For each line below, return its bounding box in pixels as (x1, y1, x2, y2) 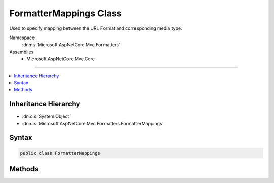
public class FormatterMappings (20, 150, 101, 156)
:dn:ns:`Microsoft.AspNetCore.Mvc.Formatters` (22, 42, 120, 48)
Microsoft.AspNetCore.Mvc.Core (26, 56, 95, 62)
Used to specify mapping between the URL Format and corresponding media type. (9, 25, 182, 31)
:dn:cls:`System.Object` (22, 113, 71, 119)
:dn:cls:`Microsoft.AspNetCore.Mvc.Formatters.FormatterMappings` (22, 120, 164, 126)
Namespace (9, 34, 35, 41)
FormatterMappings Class (9, 8, 122, 19)
